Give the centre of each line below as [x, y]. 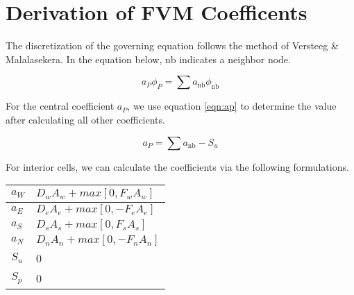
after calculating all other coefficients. [85, 119]
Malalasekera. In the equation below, [84, 59]
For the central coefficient [60, 106]
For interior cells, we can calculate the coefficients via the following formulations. [177, 166]
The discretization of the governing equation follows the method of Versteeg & [172, 45]
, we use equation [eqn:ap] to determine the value [232, 106]
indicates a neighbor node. [235, 59]
